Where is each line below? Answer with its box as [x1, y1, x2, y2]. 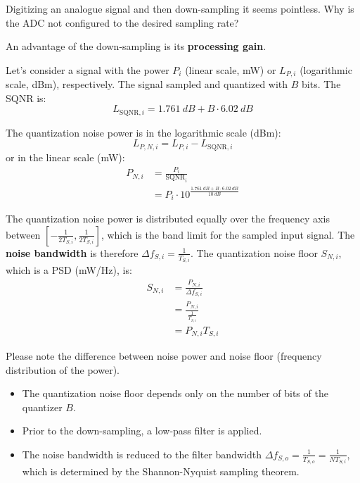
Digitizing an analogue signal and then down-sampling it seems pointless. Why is [6, 1, 354, 15]
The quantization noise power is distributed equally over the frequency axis [6, 211, 330, 226]
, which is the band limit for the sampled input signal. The [101, 227, 355, 241]
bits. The [302, 77, 341, 92]
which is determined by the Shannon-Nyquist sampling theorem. [22, 464, 300, 479]
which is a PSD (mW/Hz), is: [6, 263, 132, 277]
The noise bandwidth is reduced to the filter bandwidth [22, 446, 262, 461]
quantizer [22, 399, 63, 414]
